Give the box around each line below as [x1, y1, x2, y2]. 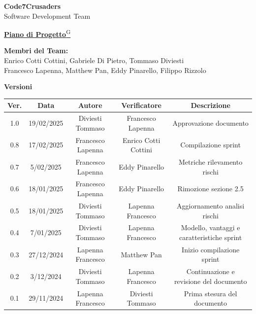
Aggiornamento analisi [177, 200, 245, 210]
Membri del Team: [4, 45, 68, 56]
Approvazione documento [172, 117, 249, 128]
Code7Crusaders [4, 1, 61, 11]
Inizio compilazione [182, 244, 240, 254]
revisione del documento [174, 276, 247, 286]
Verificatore [121, 100, 161, 110]
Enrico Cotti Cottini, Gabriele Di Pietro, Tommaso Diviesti [4, 55, 184, 66]
